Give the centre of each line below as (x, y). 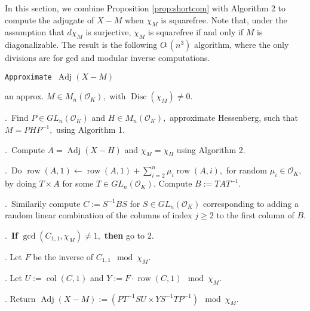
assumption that (35, 32)
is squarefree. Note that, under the (224, 19)
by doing (21, 183)
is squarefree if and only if (196, 32)
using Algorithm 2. (211, 149)
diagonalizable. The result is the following (81, 45)
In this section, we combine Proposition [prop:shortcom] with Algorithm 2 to (145, 8)
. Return (20, 298)
